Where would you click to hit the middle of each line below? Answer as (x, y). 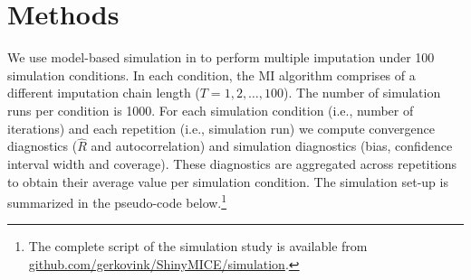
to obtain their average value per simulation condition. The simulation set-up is (228, 181)
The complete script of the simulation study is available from (198, 246)
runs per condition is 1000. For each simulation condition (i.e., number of (211, 110)
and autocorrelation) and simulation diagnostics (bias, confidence (272, 146)
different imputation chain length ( (104, 93)
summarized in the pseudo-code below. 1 (117, 201)
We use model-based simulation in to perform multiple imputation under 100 (221, 57)
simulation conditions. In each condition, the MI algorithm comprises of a (211, 75)
